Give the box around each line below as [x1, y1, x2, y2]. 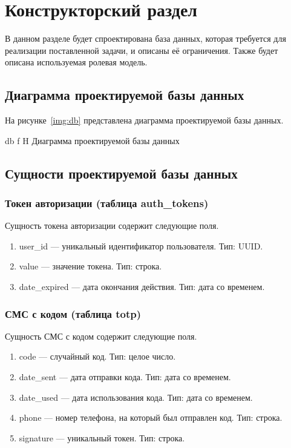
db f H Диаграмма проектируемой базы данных [5, 134, 180, 147]
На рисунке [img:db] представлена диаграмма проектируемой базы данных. [5, 114, 284, 127]
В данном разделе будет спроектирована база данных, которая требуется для [5, 32, 286, 45]
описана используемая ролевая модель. [5, 56, 148, 68]
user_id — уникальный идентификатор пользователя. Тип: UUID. [19, 239, 263, 252]
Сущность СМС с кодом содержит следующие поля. [5, 329, 197, 342]
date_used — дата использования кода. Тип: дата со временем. [19, 390, 253, 403]
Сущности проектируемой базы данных [5, 163, 238, 182]
